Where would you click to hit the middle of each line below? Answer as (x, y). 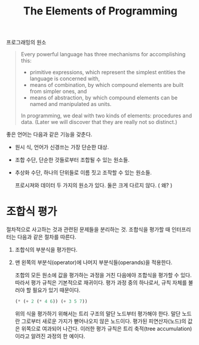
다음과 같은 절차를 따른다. (47, 237)
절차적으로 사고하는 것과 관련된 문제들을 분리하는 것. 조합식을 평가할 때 (88, 229)
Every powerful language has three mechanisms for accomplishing (103, 55)
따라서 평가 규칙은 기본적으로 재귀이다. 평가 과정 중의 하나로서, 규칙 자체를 (101, 283)
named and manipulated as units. (71, 104)
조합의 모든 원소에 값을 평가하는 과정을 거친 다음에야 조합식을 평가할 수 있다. (103, 275)
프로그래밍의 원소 (26, 43)
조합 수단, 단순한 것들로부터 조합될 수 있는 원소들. (72, 160)
